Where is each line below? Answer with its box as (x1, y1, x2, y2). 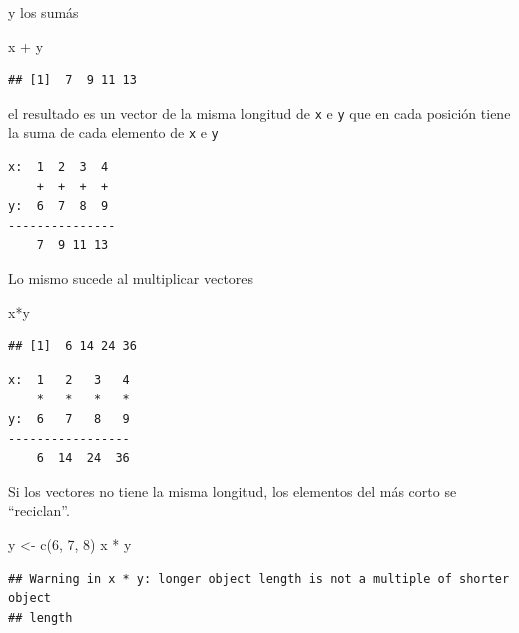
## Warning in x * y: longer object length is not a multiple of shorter (8, 571, 510, 586)
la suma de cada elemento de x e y (8, 122, 219, 143)
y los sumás (8, 2, 79, 22)
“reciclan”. (8, 500, 70, 521)
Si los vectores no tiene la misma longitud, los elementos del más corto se (8, 480, 457, 501)
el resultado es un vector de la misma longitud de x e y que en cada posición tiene (8, 102, 511, 123)
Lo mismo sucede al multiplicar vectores (8, 268, 254, 289)
